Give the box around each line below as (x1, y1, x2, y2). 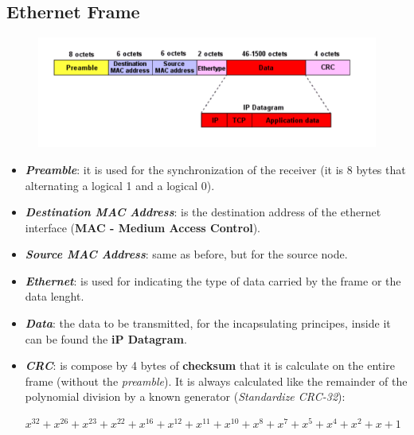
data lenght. (25, 288, 84, 305)
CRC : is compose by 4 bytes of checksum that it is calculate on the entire (25, 357, 395, 374)
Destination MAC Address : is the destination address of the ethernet (25, 204, 381, 220)
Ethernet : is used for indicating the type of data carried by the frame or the (25, 272, 401, 289)
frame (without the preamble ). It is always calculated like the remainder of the (25, 372, 408, 389)
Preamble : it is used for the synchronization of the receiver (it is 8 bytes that (25, 161, 406, 177)
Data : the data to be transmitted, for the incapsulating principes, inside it (25, 315, 391, 332)
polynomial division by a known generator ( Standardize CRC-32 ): (25, 388, 346, 405)
